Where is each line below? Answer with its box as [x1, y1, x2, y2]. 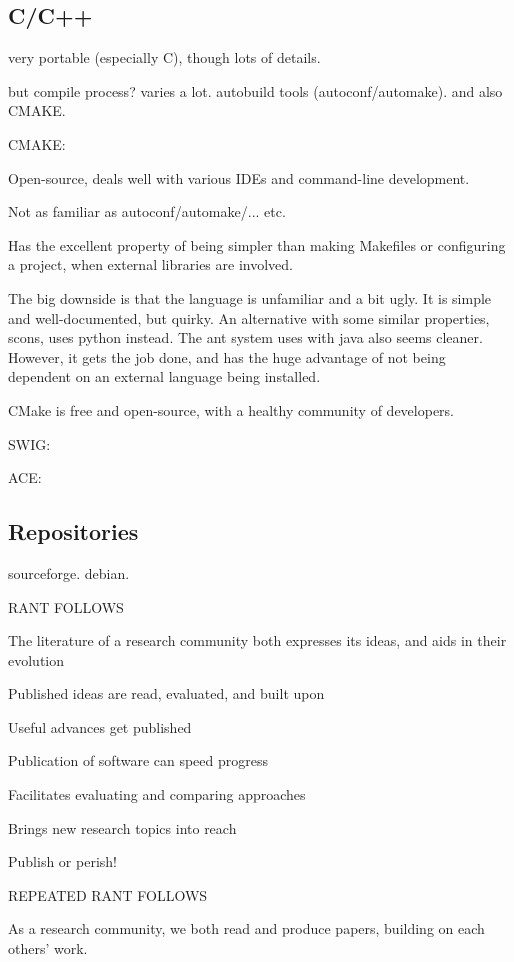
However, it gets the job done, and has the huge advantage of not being [8, 346, 446, 367]
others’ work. [8, 938, 88, 959]
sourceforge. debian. [8, 562, 130, 583]
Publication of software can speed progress [8, 750, 269, 771]
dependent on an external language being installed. [8, 366, 321, 387]
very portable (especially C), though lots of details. [8, 47, 321, 68]
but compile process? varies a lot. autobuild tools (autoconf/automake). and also [8, 80, 503, 101]
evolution [8, 649, 65, 670]
